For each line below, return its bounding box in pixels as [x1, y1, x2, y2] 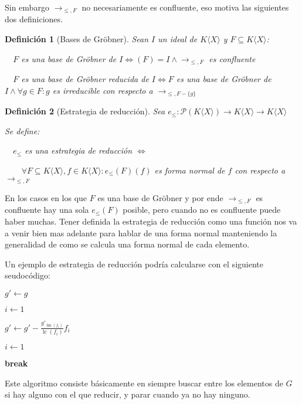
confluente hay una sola [5, 203, 89, 216]
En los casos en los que [5, 191, 87, 203]
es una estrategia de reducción [25, 144, 133, 157]
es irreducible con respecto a [52, 84, 153, 96]
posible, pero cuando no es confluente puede [123, 203, 281, 216]
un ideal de [158, 33, 198, 45]
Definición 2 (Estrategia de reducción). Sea [5, 105, 165, 117]
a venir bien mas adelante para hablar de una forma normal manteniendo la [5, 226, 277, 239]
